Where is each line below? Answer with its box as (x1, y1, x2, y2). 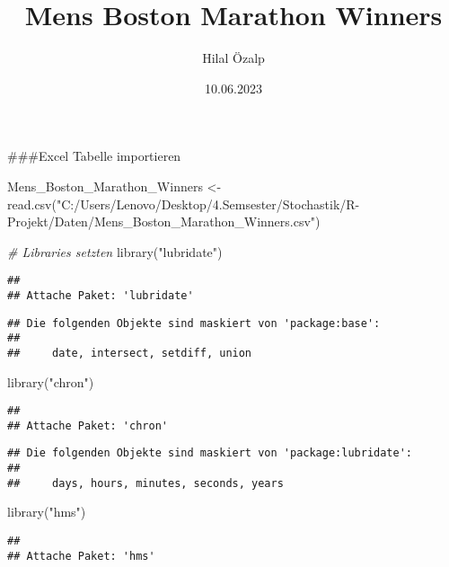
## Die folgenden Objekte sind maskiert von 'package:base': (7, 316, 381, 330)
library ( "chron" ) (7, 372, 94, 391)
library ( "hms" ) (7, 502, 86, 521)
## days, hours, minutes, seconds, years (7, 476, 284, 490)
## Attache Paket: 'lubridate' (7, 288, 194, 302)
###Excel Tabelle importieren (7, 146, 181, 165)
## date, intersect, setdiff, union (7, 346, 252, 359)
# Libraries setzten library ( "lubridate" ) (7, 242, 223, 261)
